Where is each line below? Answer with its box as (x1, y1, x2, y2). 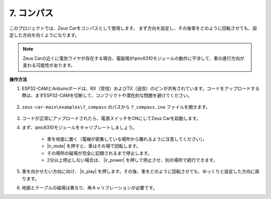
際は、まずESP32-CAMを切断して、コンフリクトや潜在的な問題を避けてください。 (22, 92, 193, 98)
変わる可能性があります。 (23, 62, 75, 68)
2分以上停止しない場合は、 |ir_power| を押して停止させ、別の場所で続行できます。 (47, 157, 218, 163)
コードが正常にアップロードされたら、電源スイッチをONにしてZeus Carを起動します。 (22, 116, 201, 122)
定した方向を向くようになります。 (9, 32, 80, 38)
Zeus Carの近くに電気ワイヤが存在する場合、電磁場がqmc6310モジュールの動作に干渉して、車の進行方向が (23, 55, 245, 61)
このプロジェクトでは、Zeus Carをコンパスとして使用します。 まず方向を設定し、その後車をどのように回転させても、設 (9, 25, 257, 31)
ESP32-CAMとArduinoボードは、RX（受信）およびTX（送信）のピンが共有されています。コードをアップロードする (22, 85, 260, 91)
